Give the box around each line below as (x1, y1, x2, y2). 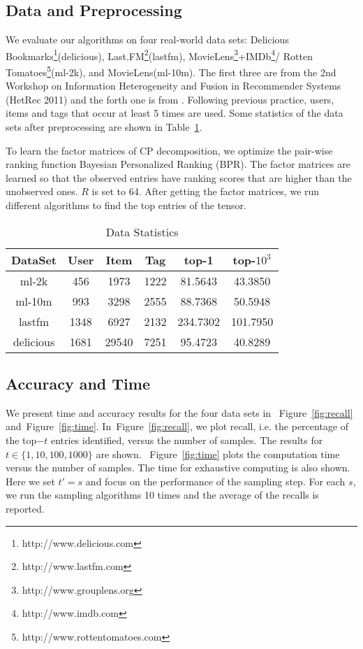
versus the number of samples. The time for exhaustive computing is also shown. (6, 460, 350, 475)
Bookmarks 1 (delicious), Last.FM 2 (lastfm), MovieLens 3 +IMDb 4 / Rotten (6, 46, 313, 63)
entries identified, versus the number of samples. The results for (50, 433, 323, 448)
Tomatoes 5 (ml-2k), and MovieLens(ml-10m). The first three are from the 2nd (6, 63, 336, 79)
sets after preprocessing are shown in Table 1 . (6, 120, 202, 134)
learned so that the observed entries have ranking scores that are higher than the (6, 170, 352, 185)
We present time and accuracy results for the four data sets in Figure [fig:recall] (6, 405, 353, 420)
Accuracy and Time (6, 373, 150, 394)
